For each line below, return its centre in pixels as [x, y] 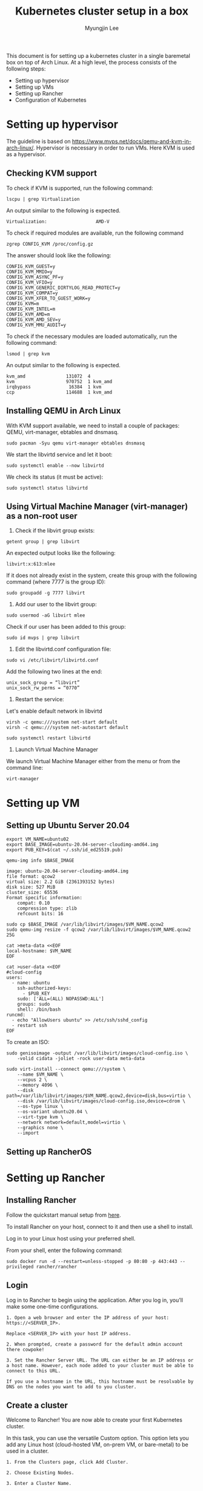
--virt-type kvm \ [40, 1117]
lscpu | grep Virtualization [43, 199]
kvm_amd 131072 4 [48, 376]
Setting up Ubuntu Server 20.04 [68, 825]
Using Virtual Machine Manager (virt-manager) [97, 506]
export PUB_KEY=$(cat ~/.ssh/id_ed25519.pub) [65, 850]
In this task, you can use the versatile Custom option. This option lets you [98, 1438]
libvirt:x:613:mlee [31, 564]
